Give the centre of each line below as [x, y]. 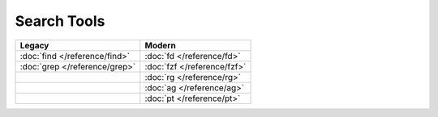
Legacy [34, 45]
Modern [160, 45]
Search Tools [60, 21]
